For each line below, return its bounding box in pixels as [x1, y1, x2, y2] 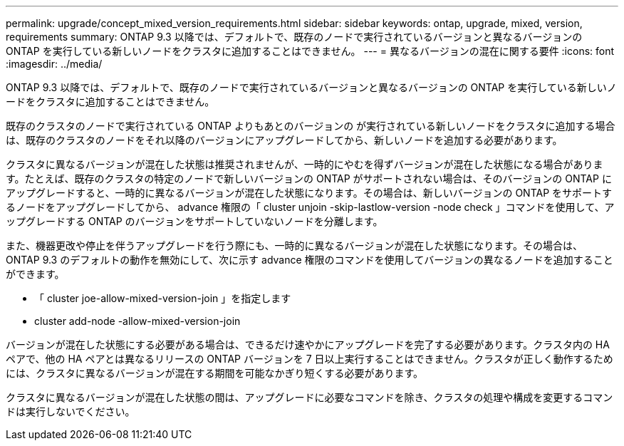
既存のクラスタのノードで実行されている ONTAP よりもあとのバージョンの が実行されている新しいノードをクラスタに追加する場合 [6, 120, 615, 132]
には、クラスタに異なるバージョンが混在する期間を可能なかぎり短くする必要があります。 [6, 367, 424, 379]
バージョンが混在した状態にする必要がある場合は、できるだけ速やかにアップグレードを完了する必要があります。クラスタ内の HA [6, 338, 610, 351]
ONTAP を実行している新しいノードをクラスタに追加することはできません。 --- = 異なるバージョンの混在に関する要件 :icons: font [6, 45, 615, 57]
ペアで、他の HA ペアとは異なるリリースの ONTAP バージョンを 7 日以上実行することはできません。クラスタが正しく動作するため [6, 353, 613, 365]
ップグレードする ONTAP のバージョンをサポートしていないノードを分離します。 [6, 215, 383, 227]
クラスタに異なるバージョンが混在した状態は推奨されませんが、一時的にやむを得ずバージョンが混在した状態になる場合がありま [6, 158, 603, 170]
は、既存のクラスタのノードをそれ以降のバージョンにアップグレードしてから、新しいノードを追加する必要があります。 [6, 134, 563, 146]
